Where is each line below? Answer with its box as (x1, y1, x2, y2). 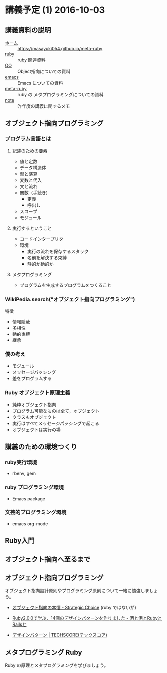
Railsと (12, 621, 27, 627)
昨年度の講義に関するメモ (17, 103, 70, 109)
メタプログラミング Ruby (5, 648, 82, 657)
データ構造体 (19, 164, 46, 170)
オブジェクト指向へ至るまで (5, 555, 91, 563)
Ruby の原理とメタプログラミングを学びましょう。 (5, 662, 109, 668)
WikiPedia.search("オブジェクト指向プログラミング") (5, 296, 135, 303)
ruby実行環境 (5, 459, 37, 466)
